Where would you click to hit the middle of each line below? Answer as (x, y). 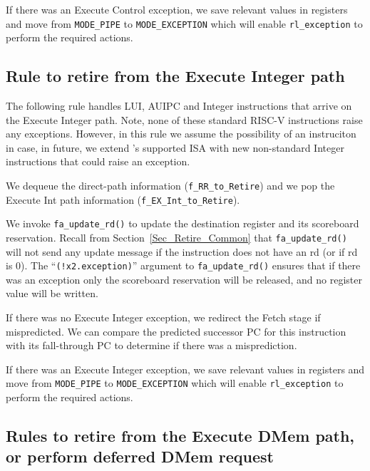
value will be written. (52, 293)
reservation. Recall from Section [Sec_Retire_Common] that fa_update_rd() (176, 237)
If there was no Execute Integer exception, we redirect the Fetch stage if (163, 317)
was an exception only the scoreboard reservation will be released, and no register (184, 279)
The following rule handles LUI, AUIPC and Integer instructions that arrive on (179, 106)
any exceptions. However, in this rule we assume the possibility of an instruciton (181, 134)
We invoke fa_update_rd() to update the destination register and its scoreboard (183, 223)
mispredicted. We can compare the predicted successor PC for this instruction (176, 331)
